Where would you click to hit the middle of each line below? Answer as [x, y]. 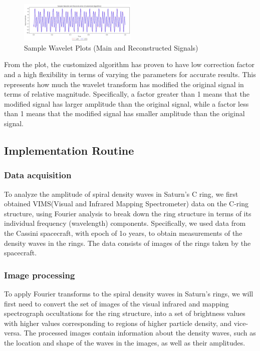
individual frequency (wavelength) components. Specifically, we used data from [125, 223]
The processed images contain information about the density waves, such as [140, 333]
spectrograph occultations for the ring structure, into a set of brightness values [125, 313]
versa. [13, 333]
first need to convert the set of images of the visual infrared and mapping [116, 303]
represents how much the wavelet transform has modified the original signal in [124, 84]
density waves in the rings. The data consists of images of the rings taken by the [127, 243]
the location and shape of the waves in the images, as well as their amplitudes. [125, 342]
